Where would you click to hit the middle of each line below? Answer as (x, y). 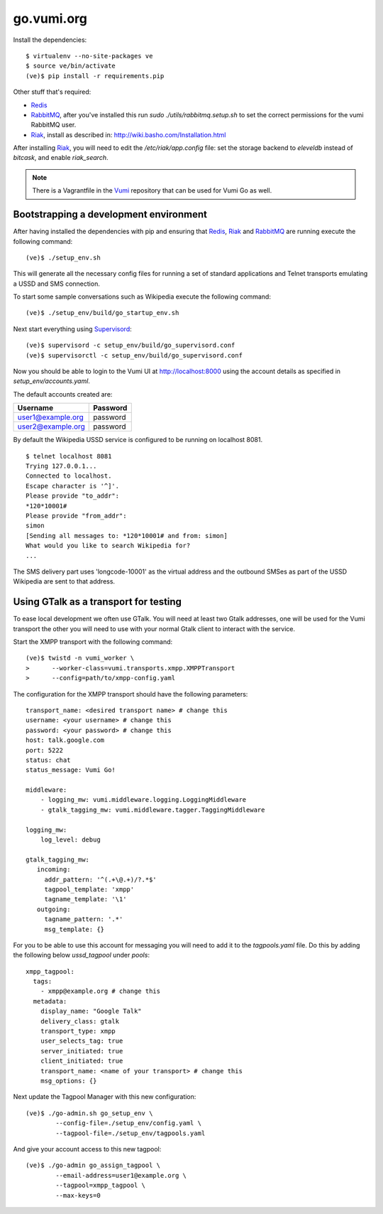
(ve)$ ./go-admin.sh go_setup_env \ (89, 1113)
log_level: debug (70, 840)
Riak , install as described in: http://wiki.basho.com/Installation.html (128, 134)
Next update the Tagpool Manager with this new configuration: (105, 1097)
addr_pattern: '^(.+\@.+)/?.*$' (101, 879)
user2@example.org (51, 426)
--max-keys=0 (78, 1195)
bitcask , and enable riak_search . (61, 158)
